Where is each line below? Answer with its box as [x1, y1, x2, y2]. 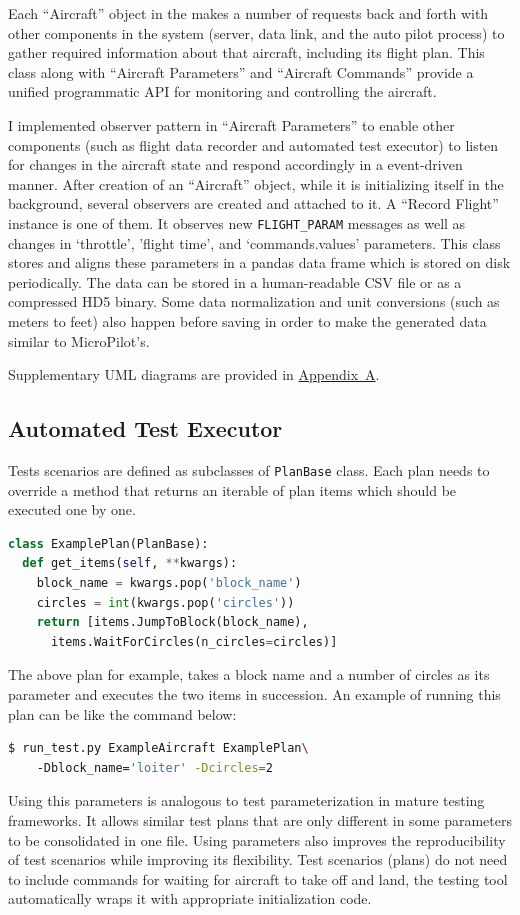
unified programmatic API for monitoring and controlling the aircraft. [8, 81, 437, 102]
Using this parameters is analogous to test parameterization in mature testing [8, 790, 485, 811]
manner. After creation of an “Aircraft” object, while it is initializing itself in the [8, 173, 504, 194]
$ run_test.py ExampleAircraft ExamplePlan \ [8, 741, 309, 756]
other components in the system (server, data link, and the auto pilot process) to [8, 22, 505, 43]
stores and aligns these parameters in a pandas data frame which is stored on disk [8, 252, 511, 273]
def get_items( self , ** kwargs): [22, 556, 238, 571]
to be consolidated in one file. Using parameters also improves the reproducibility [8, 829, 506, 850]
